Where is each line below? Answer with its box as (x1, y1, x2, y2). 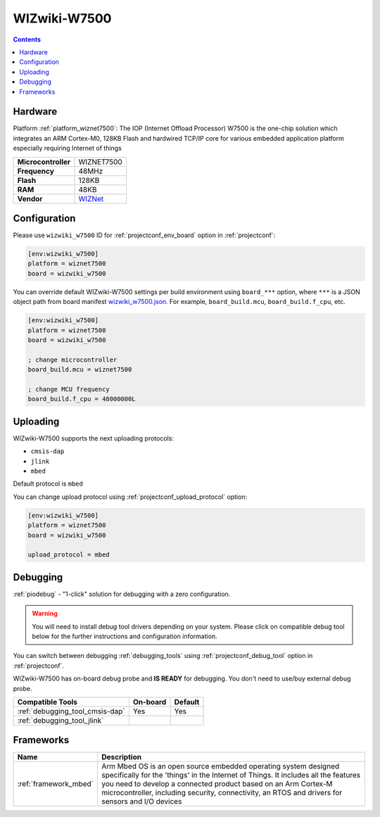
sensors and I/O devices (101, 797, 182, 806)
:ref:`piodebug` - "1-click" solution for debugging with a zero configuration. (13, 590, 231, 598)
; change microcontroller (27, 355, 118, 364)
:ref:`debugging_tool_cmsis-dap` (17, 706, 126, 716)
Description (101, 752, 142, 762)
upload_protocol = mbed (27, 551, 110, 559)
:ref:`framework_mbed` (17, 779, 94, 789)
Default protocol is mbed (13, 479, 84, 488)
